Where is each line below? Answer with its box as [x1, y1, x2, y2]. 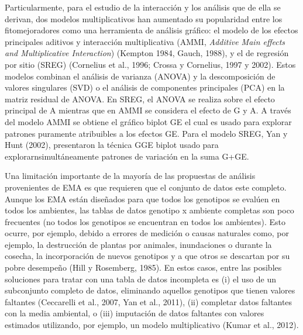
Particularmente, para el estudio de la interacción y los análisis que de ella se [5, 1, 281, 13]
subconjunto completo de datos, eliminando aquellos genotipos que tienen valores [5, 284, 295, 296]
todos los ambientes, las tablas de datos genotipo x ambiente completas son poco [5, 204, 294, 216]
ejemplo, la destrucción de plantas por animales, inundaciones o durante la [5, 238, 272, 250]
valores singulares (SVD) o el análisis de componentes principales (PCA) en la [5, 81, 285, 94]
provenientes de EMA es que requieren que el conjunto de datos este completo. [5, 181, 287, 193]
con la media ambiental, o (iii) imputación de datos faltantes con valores [5, 307, 264, 319]
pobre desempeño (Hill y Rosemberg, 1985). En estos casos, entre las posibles [5, 261, 282, 274]
